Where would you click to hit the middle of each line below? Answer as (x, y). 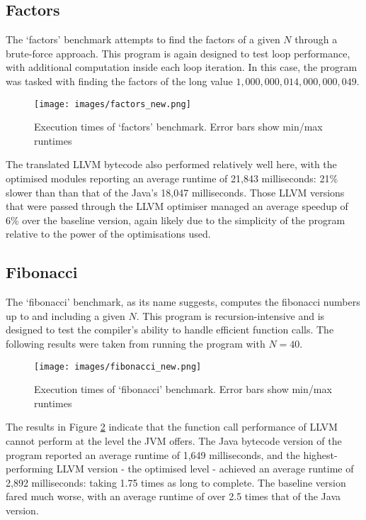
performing (29, 469)
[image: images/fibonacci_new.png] (118, 366)
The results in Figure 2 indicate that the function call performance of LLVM (172, 427)
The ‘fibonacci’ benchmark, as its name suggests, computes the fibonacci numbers (183, 302)
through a (316, 39)
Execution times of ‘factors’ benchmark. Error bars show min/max (178, 127)
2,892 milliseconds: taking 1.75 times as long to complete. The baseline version (176, 482)
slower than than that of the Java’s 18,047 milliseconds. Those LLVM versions (175, 192)
